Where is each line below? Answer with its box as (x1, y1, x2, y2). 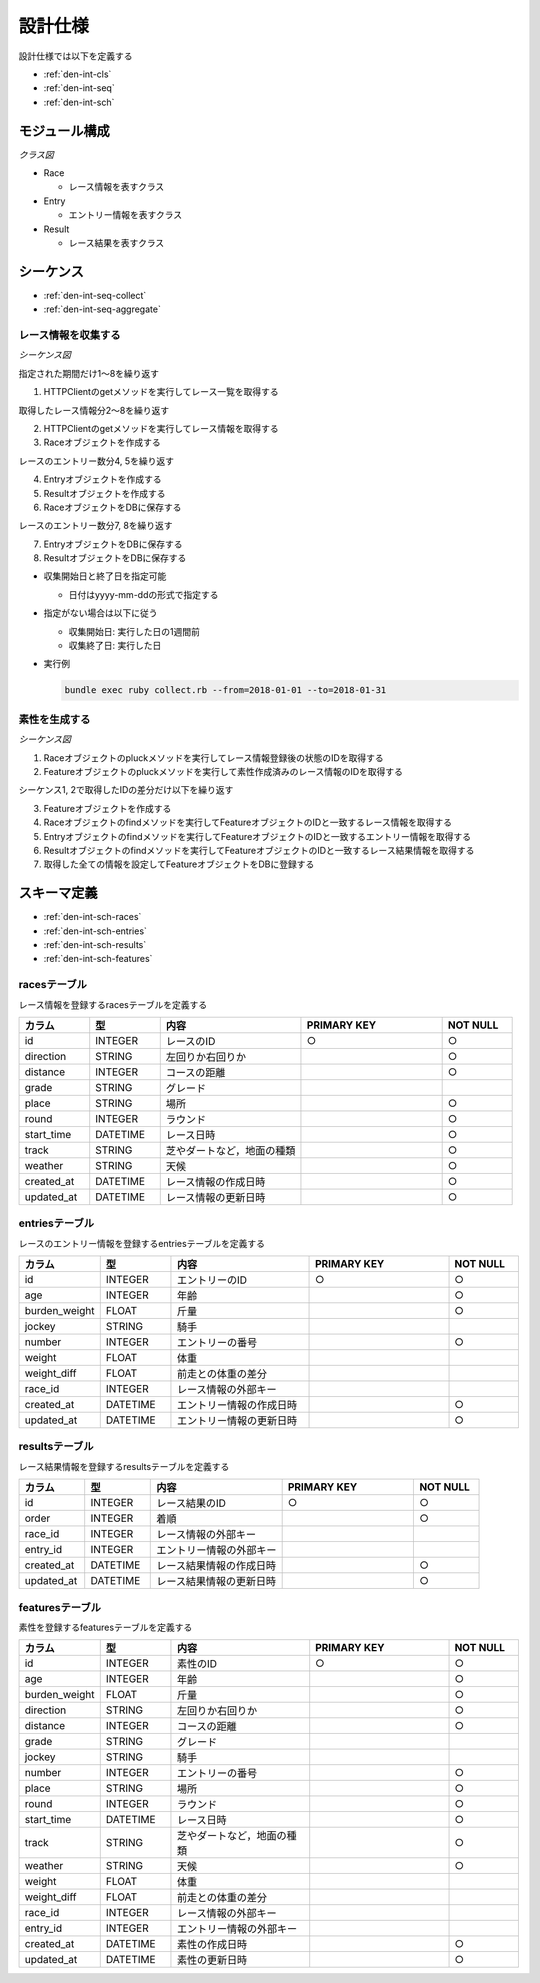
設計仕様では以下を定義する (18, 50, 133, 62)
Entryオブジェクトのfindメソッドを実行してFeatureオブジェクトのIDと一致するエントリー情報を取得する (43, 830, 472, 842)
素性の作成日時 (176, 1938, 248, 1952)
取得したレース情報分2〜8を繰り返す (18, 404, 170, 416)
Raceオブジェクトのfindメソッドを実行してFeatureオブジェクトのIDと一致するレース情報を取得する (43, 816, 453, 829)
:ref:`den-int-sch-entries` (43, 925, 147, 937)
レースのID (165, 1034, 216, 1048)
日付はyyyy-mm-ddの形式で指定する (68, 588, 219, 600)
